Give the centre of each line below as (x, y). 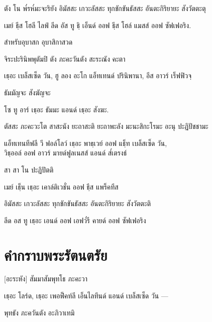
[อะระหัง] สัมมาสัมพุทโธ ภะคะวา (46, 279)
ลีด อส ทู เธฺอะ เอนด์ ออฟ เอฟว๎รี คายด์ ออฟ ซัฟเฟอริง (75, 220)
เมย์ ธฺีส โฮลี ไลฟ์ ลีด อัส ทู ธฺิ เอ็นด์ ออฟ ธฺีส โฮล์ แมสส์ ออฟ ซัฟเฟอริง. (98, 25)
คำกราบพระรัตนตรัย (56, 255)
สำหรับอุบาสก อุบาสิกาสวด (38, 42)
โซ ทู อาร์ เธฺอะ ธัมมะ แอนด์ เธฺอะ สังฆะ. (57, 109)
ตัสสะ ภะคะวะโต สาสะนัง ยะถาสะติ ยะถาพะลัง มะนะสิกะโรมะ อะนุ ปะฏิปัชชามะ (106, 126)
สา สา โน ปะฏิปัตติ (29, 169)
